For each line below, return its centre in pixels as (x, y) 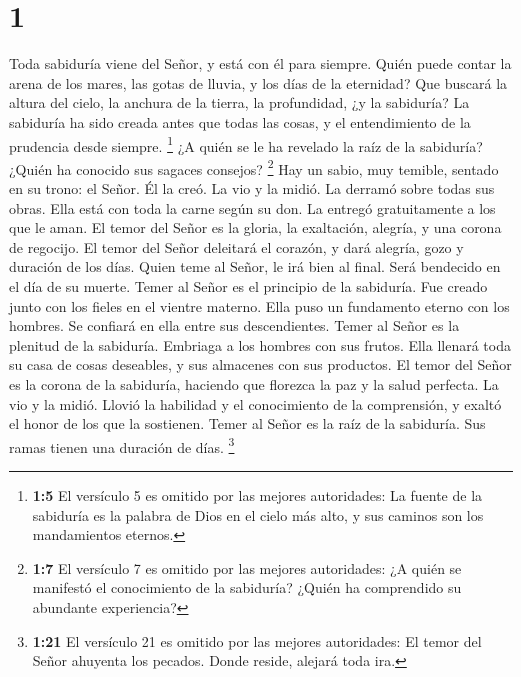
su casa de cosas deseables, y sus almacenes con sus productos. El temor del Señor (260, 364)
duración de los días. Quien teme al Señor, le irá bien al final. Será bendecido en (255, 266)
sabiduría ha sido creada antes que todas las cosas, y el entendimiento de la (240, 121)
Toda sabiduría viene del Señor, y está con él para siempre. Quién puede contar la (260, 63)
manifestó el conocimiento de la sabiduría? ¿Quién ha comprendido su (247, 587)
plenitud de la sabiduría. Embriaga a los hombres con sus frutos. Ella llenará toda (260, 344)
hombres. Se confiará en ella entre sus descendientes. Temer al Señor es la (234, 325)
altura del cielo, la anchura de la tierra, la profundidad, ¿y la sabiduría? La (239, 102)
